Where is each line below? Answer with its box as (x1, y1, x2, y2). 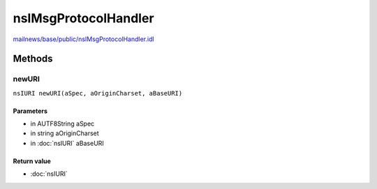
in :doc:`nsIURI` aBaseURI (30, 139, 104, 147)
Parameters (13, 107, 48, 115)
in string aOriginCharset (30, 129, 99, 137)
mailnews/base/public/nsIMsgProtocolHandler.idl (13, 35, 154, 43)
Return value (13, 157, 52, 165)
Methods (13, 53, 53, 65)
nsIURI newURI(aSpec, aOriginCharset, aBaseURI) (13, 89, 183, 97)
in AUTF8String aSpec (30, 119, 95, 128)
